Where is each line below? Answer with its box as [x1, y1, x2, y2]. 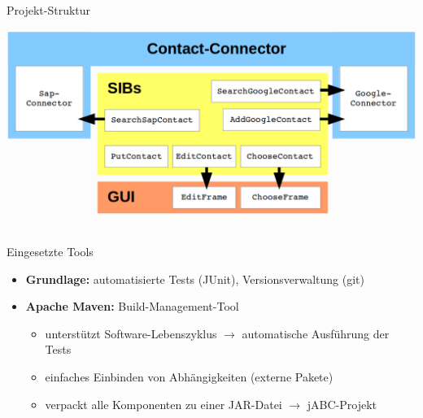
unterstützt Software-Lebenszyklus [45, 324, 217, 342]
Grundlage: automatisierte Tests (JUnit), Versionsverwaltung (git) [25, 270, 364, 287]
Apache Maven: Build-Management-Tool [25, 298, 239, 315]
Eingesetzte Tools [7, 242, 94, 259]
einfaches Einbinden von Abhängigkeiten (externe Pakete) [45, 368, 334, 385]
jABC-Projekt [307, 395, 377, 412]
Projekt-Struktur [7, 2, 91, 18]
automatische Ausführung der [242, 324, 390, 342]
